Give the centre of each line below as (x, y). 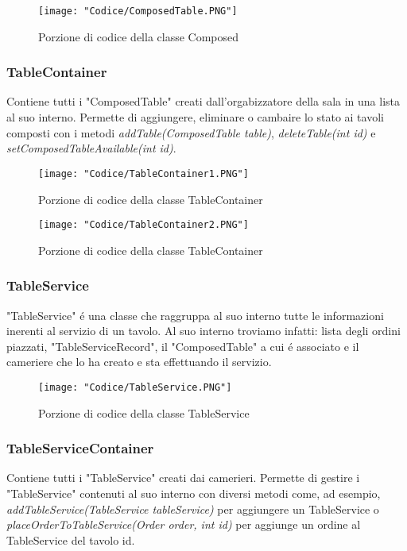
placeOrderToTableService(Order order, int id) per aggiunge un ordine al (184, 524)
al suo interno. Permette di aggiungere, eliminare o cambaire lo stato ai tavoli (195, 117)
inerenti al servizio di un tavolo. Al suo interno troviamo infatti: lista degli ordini (203, 331)
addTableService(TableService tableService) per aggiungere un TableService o (193, 509)
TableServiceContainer (80, 448)
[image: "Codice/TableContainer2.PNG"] (143, 225)
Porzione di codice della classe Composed (139, 36)
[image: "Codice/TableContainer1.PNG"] (143, 173)
